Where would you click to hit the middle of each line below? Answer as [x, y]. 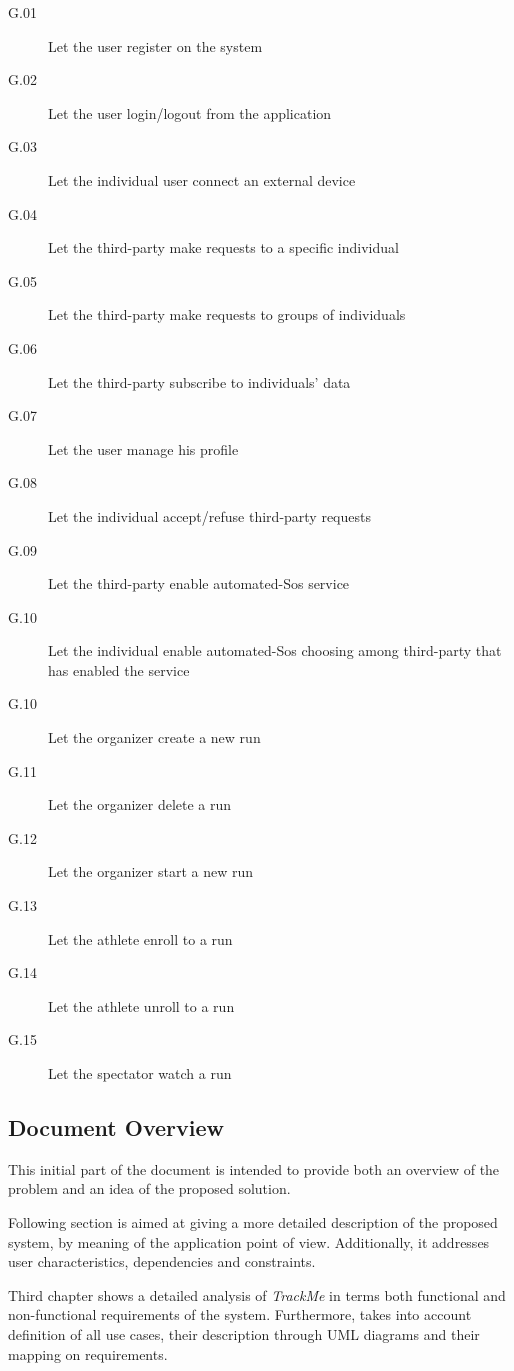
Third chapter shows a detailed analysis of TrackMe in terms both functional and [257, 1294]
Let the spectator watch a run [140, 1073]
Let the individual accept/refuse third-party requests [209, 515]
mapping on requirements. [88, 1353]
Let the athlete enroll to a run [140, 938]
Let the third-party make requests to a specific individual [223, 247]
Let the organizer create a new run [154, 737]
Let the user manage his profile [143, 448]
